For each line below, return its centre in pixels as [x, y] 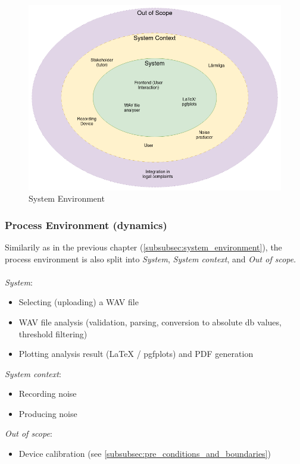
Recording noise [48, 394]
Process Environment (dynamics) [86, 225]
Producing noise [48, 413]
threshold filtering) [53, 333]
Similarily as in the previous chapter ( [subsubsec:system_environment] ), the [143, 247]
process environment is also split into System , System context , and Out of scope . [151, 258]
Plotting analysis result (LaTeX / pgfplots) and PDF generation [136, 354]
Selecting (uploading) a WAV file [79, 302]
